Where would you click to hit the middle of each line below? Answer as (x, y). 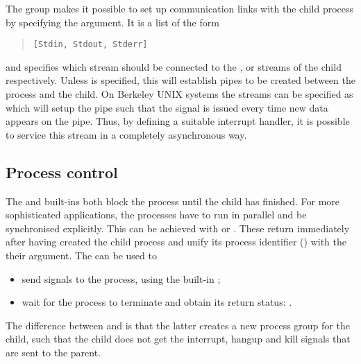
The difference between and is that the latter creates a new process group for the (178, 325)
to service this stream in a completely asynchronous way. (126, 134)
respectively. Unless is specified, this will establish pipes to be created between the (180, 80)
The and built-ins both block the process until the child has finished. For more (173, 201)
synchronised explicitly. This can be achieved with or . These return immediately (178, 228)
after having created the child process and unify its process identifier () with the (176, 242)
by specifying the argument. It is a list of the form (112, 22)
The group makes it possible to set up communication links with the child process (180, 8)
